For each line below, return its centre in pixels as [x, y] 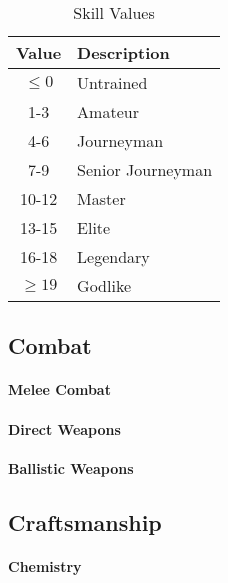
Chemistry [45, 565]
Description [123, 52]
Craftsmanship [85, 521]
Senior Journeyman [145, 169]
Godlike [104, 285]
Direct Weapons [64, 428]
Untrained [112, 82]
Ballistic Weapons [71, 467]
